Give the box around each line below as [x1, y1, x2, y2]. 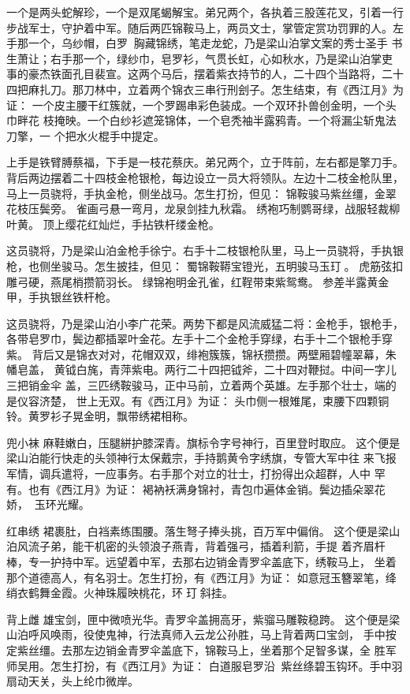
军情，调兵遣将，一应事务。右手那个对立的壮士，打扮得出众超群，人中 [6, 465, 371, 482]
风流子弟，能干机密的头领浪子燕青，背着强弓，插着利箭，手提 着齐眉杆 [17, 538, 386, 554]
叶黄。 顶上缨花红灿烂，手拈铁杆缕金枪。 [6, 215, 220, 232]
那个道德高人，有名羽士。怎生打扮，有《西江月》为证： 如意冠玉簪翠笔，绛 [6, 569, 397, 585]
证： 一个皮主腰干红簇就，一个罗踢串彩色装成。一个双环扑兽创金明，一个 [6, 96, 386, 113]
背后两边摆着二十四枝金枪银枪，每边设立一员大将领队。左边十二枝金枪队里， [6, 169, 404, 185]
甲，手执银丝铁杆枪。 [6, 289, 117, 305]
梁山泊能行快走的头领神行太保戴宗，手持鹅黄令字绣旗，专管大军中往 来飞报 [6, 450, 397, 466]
